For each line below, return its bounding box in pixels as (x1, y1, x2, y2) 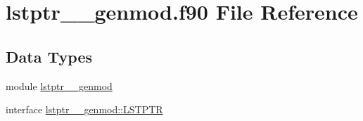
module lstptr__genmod (6, 78, 113, 93)
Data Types (6, 45, 92, 67)
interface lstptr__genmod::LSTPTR (6, 102, 163, 117)
